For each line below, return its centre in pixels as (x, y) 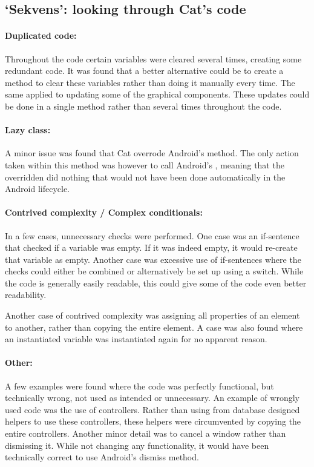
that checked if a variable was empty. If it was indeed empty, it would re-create (151, 247)
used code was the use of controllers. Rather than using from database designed (152, 409)
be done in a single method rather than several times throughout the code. (143, 106)
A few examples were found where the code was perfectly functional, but (139, 386)
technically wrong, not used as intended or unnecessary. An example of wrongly (152, 398)
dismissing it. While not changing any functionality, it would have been (137, 445)
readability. (26, 295)
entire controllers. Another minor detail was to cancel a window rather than (146, 433)
